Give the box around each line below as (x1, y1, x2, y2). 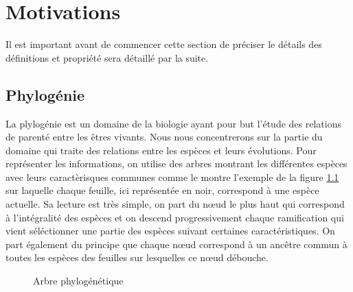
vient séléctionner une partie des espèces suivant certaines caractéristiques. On (5, 223, 335, 238)
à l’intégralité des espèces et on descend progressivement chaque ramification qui (5, 210, 344, 224)
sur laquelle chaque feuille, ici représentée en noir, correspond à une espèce (5, 183, 319, 197)
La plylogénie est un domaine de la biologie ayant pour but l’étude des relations (5, 116, 341, 130)
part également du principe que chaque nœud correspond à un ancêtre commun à (5, 236, 348, 251)
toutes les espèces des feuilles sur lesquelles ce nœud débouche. (5, 250, 269, 265)
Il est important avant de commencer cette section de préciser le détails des (5, 37, 322, 51)
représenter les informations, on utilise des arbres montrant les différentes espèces (5, 156, 348, 171)
